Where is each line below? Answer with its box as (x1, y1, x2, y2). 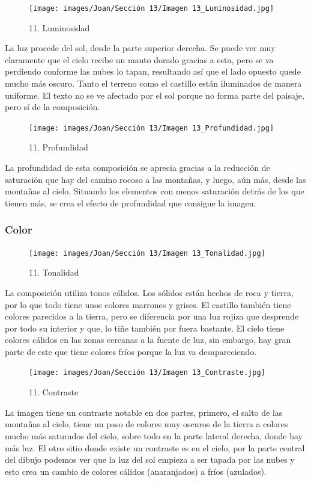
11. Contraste (29, 386, 79, 398)
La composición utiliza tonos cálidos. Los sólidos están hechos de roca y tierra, (5, 286, 294, 298)
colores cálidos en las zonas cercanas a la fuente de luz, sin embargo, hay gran (5, 333, 291, 346)
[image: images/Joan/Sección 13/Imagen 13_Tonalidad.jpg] (29, 249, 265, 258)
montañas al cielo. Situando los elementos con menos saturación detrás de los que (5, 185, 304, 197)
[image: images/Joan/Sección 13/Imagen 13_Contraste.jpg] (29, 368, 265, 377)
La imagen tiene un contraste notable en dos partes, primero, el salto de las (5, 406, 283, 418)
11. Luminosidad (29, 21, 90, 34)
